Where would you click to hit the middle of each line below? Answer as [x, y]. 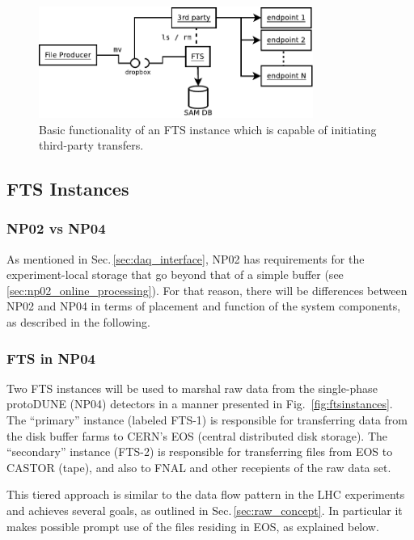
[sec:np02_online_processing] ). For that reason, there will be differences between [207, 290]
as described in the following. [78, 322]
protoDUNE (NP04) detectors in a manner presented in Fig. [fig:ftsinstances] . [200, 404]
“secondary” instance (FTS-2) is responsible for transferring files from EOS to [200, 451]
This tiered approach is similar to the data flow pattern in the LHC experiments [206, 494]
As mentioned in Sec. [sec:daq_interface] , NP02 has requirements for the [186, 258]
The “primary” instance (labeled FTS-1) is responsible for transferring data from [207, 420]
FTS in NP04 [51, 358]
